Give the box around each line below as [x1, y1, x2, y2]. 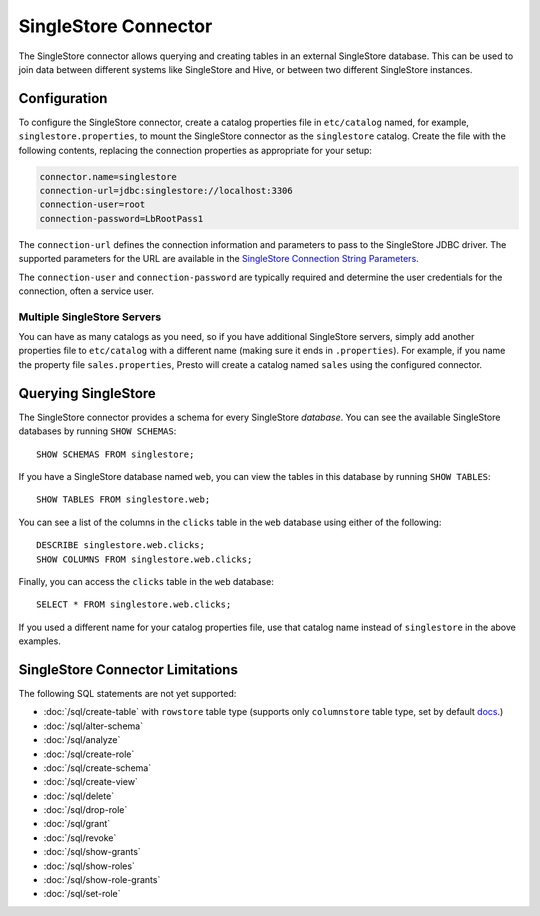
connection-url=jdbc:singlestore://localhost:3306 [39, 185, 294, 196]
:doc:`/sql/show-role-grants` [43, 874, 161, 886]
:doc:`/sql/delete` [43, 790, 115, 802]
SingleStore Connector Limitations [18, 661, 239, 678]
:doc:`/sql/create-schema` [43, 761, 152, 774]
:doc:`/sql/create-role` [43, 748, 135, 760]
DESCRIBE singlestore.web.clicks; [36, 540, 205, 551]
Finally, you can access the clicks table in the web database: [18, 575, 274, 587]
